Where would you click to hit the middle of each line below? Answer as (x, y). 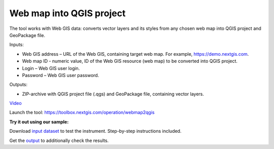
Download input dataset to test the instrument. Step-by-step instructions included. (95, 131)
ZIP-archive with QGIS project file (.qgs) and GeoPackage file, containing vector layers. (113, 94)
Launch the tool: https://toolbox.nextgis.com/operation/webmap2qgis (82, 113)
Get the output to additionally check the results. (59, 140)
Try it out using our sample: (39, 122)
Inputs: (16, 45)
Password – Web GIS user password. (61, 75)
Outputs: (19, 85)
